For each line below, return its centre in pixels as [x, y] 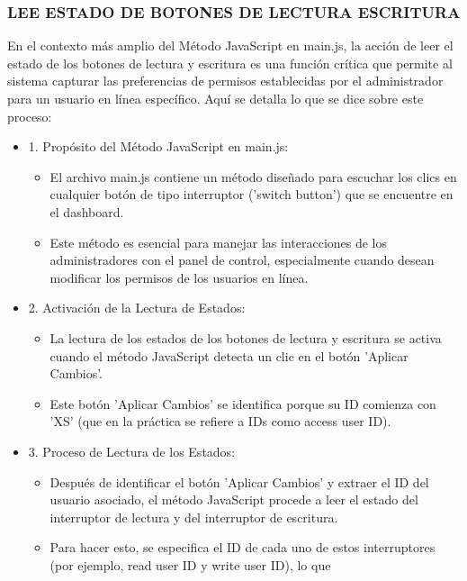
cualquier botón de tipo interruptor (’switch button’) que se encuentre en [251, 194]
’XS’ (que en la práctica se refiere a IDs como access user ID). [220, 421]
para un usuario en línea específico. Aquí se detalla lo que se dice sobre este [216, 98]
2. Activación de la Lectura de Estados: [137, 308]
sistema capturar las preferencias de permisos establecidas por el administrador [225, 81]
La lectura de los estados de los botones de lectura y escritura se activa [246, 337]
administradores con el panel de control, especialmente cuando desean [242, 260]
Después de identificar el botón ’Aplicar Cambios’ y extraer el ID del [239, 481]
